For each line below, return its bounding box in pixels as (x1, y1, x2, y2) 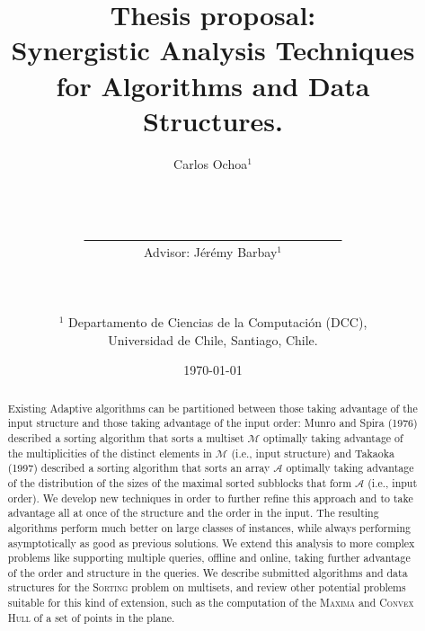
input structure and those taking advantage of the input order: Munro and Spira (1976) (7, 415, 418, 431)
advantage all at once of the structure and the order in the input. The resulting (7, 505, 379, 520)
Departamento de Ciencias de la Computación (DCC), (68, 313, 367, 332)
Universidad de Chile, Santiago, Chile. (108, 330, 318, 349)
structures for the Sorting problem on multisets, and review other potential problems (7, 580, 406, 595)
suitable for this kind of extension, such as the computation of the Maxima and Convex (7, 595, 414, 610)
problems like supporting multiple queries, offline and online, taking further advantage (7, 550, 411, 565)
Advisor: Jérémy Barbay (143, 242, 278, 261)
